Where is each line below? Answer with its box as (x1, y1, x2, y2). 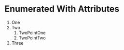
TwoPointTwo (18, 35, 46, 41)
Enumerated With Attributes (4, 3, 120, 15)
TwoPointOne (18, 30, 46, 35)
